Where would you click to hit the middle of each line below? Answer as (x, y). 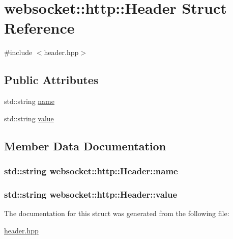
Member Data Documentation (85, 145)
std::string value (29, 118)
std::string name (29, 101)
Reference (39, 28)
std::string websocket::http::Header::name (91, 171)
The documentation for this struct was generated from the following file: (117, 213)
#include (18, 52)
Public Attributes (51, 80)
